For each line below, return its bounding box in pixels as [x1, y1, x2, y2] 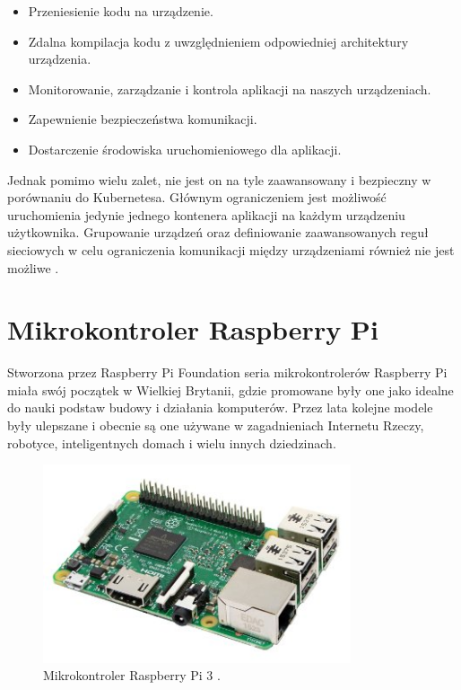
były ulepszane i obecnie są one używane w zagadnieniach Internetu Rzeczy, [7, 416, 424, 435]
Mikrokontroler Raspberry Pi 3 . [43, 666, 221, 685]
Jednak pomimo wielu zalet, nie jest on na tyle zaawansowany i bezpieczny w [7, 170, 431, 189]
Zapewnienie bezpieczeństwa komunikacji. [28, 110, 257, 128]
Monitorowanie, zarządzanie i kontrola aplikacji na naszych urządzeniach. [28, 79, 431, 98]
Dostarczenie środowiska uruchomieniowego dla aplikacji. [28, 139, 342, 158]
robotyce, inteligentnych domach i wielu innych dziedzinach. [7, 433, 336, 452]
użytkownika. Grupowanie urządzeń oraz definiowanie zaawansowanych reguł [7, 223, 429, 242]
